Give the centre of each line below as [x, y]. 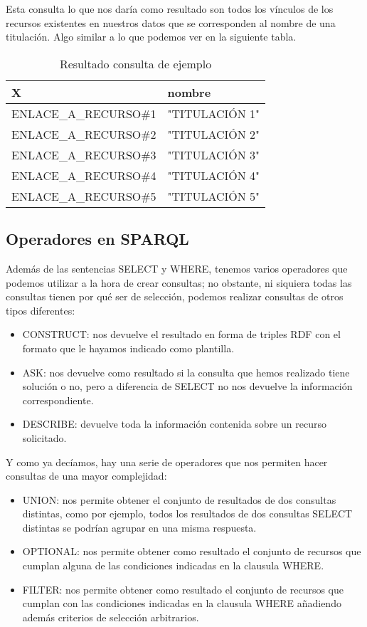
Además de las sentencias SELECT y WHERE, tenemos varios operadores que [177, 268]
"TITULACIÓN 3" [214, 154]
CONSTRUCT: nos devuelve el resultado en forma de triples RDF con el [181, 334]
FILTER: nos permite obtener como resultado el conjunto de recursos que [183, 589]
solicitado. [44, 437]
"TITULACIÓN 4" [214, 175]
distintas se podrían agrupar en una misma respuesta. [139, 527]
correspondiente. [58, 400]
